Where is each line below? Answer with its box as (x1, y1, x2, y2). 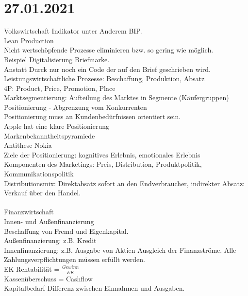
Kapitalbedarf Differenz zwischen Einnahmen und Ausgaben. (4, 283, 185, 293)
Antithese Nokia (4, 140, 52, 150)
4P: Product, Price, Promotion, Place (4, 83, 116, 93)
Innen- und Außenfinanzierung (4, 216, 94, 226)
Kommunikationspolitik (4, 169, 74, 179)
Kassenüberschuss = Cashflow (4, 273, 93, 283)
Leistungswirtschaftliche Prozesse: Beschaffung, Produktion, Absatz (4, 73, 205, 84)
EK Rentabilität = (4, 263, 60, 274)
